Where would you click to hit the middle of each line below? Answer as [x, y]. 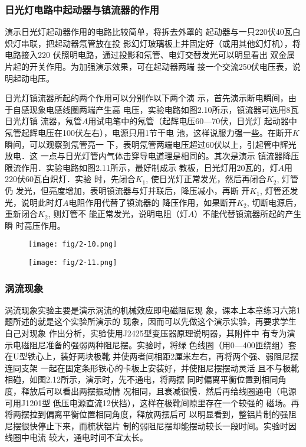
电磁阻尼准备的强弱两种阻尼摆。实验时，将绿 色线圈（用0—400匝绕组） [150, 344]
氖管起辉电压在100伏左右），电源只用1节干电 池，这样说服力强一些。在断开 [149, 132]
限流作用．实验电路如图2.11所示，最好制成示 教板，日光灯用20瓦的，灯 [142, 167]
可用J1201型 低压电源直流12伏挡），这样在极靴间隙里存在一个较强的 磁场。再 [152, 402]
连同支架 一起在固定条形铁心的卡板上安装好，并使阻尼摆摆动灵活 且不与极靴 [152, 367]
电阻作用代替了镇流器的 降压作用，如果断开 [153, 202]
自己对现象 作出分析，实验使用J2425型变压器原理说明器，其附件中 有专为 [146, 333]
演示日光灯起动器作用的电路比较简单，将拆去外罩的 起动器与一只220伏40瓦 [149, 32]
